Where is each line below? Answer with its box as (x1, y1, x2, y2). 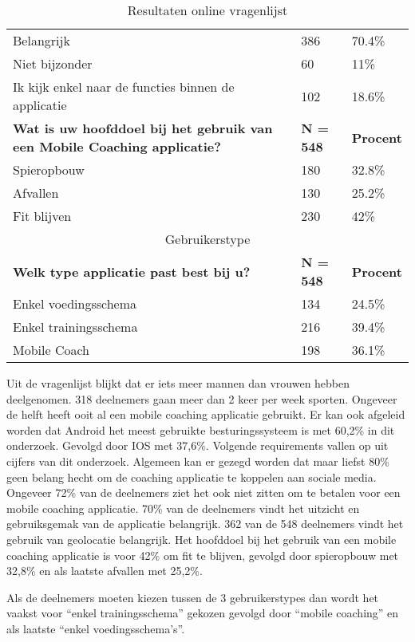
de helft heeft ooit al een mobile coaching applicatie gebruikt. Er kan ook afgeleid (6, 406, 405, 423)
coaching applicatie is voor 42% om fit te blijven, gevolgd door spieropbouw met (6, 546, 399, 563)
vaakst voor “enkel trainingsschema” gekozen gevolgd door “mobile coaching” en (6, 605, 399, 621)
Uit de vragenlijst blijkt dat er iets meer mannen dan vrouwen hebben (6, 375, 350, 391)
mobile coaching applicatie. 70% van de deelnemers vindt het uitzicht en (6, 499, 360, 516)
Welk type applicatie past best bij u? (13, 262, 251, 281)
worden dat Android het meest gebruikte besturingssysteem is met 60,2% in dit (6, 421, 395, 438)
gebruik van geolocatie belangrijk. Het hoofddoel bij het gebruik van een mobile (6, 530, 397, 547)
